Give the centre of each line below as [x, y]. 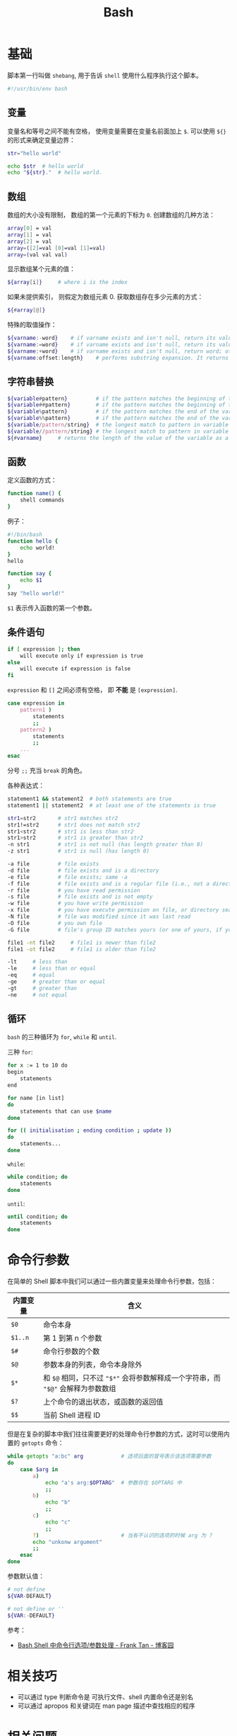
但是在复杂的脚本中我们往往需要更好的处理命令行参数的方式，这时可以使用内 [119, 1434]
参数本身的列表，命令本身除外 [93, 1365]
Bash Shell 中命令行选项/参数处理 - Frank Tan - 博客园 [96, 1645]
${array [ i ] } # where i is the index [68, 283]
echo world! [37, 548]
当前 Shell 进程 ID [72, 1415]
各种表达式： [26, 785]
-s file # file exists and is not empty [80, 897]
